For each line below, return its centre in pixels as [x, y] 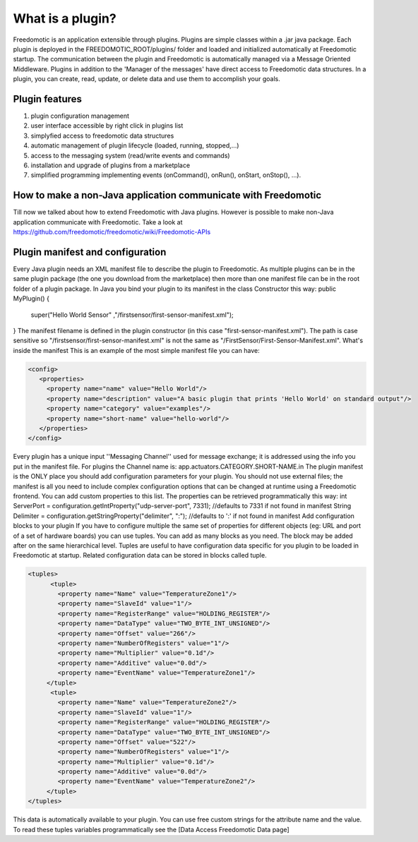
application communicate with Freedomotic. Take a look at [98, 222]
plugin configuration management [80, 116]
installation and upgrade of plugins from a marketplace [111, 165]
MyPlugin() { [31, 299]
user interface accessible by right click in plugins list [107, 126]
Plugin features [48, 99]
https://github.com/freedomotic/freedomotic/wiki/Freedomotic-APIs [112, 232]
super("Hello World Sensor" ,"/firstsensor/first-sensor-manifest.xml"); [132, 315]
